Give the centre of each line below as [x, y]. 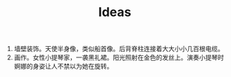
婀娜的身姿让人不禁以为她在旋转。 [63, 66]
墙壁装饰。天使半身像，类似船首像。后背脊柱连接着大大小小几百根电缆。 [119, 49]
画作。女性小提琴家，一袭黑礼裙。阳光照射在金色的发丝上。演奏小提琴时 [119, 57]
